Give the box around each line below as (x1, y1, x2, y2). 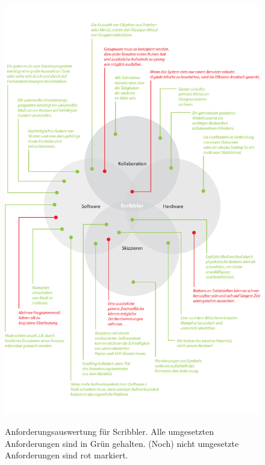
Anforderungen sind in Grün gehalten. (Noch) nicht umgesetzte (5, 437, 239, 449)
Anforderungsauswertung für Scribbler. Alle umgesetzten (5, 425, 214, 438)
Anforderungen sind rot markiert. (5, 449, 128, 461)
